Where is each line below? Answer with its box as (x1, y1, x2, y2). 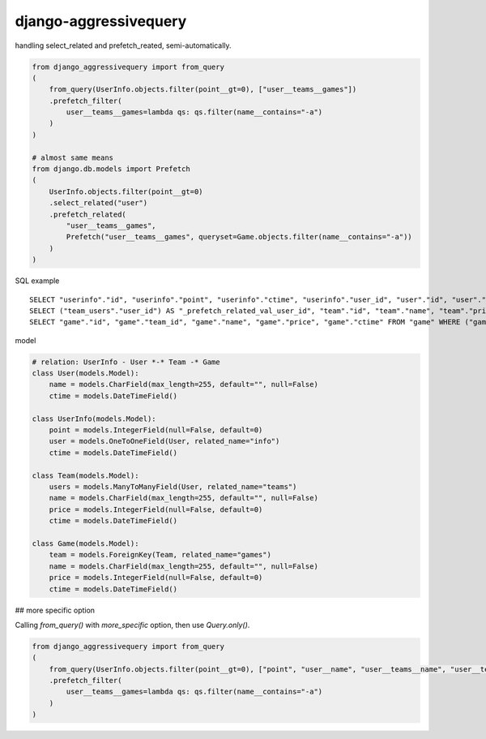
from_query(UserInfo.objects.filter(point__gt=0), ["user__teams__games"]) (49, 85, 357, 94)
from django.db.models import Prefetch (32, 165, 190, 174)
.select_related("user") (49, 199, 148, 208)
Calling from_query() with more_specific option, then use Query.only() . (15, 620, 250, 629)
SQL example (15, 276, 60, 286)
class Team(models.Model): (32, 470, 139, 480)
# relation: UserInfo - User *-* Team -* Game (32, 357, 220, 367)
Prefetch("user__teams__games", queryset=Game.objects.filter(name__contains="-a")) (66, 232, 412, 242)
